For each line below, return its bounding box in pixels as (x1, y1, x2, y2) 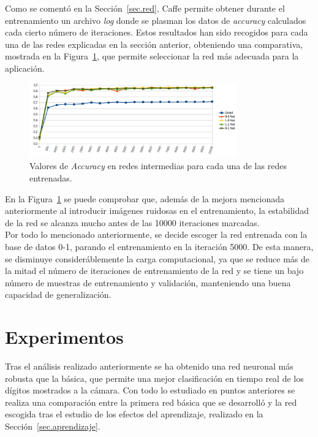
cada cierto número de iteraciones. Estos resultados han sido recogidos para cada (5, 26, 308, 39)
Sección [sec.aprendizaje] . (5, 420, 100, 432)
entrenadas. (29, 171, 72, 184)
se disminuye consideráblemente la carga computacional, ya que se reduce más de (5, 252, 310, 265)
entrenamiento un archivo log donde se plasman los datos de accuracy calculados (5, 13, 306, 26)
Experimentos (5, 324, 124, 349)
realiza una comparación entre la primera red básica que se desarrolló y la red (5, 395, 297, 408)
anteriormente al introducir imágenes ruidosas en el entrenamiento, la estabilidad (5, 204, 309, 217)
